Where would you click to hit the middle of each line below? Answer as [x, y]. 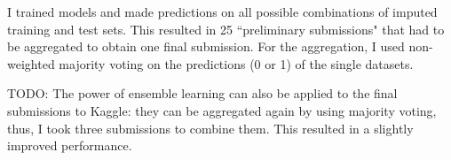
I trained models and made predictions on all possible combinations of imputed [222, 11]
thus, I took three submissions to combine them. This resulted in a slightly [210, 128]
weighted [31, 63]
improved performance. [70, 145]
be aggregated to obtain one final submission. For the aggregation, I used [206, 46]
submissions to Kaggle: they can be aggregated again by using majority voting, [222, 110]
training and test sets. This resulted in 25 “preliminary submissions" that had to [226, 29]
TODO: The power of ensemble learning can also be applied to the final [202, 93]
